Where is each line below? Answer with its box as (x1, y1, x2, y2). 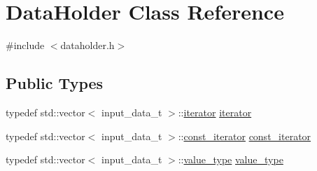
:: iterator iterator (178, 104, 252, 119)
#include (6, 38, 45, 53)
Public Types (6, 72, 104, 94)
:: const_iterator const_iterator (178, 128, 311, 143)
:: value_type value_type (178, 152, 283, 167)
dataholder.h (60, 38, 115, 53)
